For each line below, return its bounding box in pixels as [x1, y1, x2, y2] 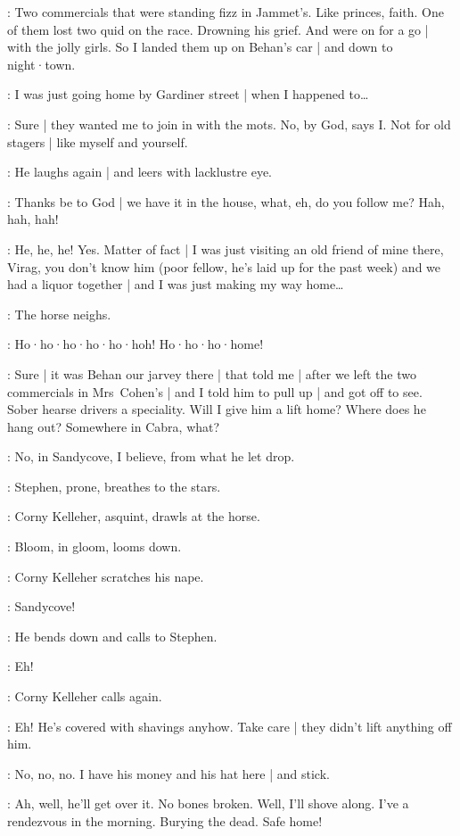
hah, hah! [7, 210, 59, 228]
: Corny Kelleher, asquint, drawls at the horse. [7, 507, 260, 526]
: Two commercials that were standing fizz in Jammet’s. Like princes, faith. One [7, 3, 444, 21]
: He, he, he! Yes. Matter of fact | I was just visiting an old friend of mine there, [7, 239, 444, 258]
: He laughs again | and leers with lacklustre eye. [7, 162, 273, 181]
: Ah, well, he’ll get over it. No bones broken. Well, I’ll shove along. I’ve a [7, 794, 409, 813]
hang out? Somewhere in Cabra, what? [7, 417, 220, 435]
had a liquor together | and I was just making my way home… [7, 275, 344, 294]
